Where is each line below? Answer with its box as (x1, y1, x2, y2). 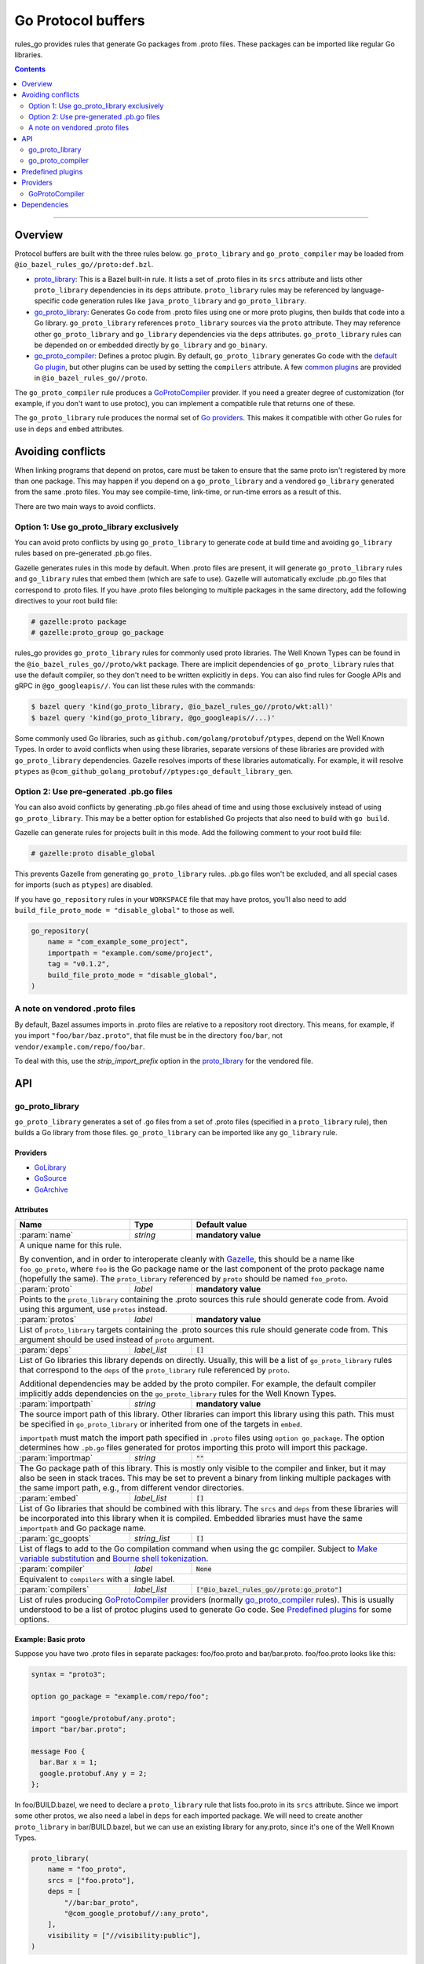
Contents (14, 64, 46, 74)
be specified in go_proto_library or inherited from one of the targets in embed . (19, 1419, 302, 1430)
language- (350, 285, 385, 295)
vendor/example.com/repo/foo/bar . (14, 1042, 145, 1051)
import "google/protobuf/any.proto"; (31, 1713, 177, 1723)
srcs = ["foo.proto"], (47, 1876, 135, 1885)
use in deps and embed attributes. (14, 424, 125, 434)
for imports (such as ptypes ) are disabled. (14, 880, 153, 889)
